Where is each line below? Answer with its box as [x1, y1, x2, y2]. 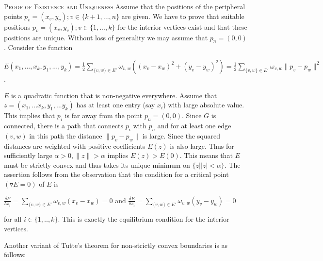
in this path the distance [29, 130, 102, 140]
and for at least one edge [157, 120, 231, 130]
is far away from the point [65, 110, 143, 121]
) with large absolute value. [163, 100, 244, 110]
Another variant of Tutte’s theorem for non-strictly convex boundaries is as [4, 240, 228, 250]
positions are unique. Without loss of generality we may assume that [4, 32, 208, 42]
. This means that [179, 150, 233, 160]
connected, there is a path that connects [4, 120, 123, 130]
